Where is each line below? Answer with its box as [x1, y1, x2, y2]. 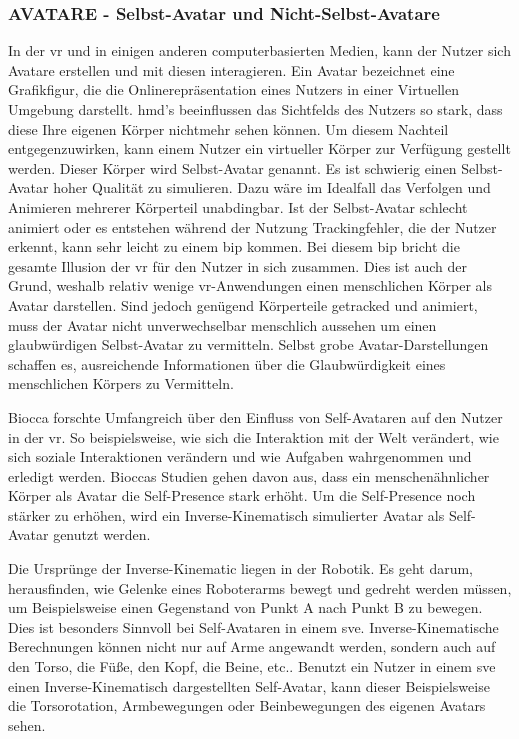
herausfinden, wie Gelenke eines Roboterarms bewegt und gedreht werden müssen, [8, 577, 512, 598]
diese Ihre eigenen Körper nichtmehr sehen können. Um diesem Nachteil [8, 118, 449, 139]
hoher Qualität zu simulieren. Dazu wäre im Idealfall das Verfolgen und [53, 177, 491, 198]
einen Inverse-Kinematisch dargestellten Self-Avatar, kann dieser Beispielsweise [8, 675, 490, 696]
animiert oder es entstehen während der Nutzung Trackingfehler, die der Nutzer [8, 216, 497, 237]
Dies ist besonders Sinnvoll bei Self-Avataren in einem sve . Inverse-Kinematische [8, 616, 499, 637]
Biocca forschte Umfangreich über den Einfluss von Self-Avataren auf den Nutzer [8, 406, 503, 427]
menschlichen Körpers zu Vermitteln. [8, 373, 234, 394]
